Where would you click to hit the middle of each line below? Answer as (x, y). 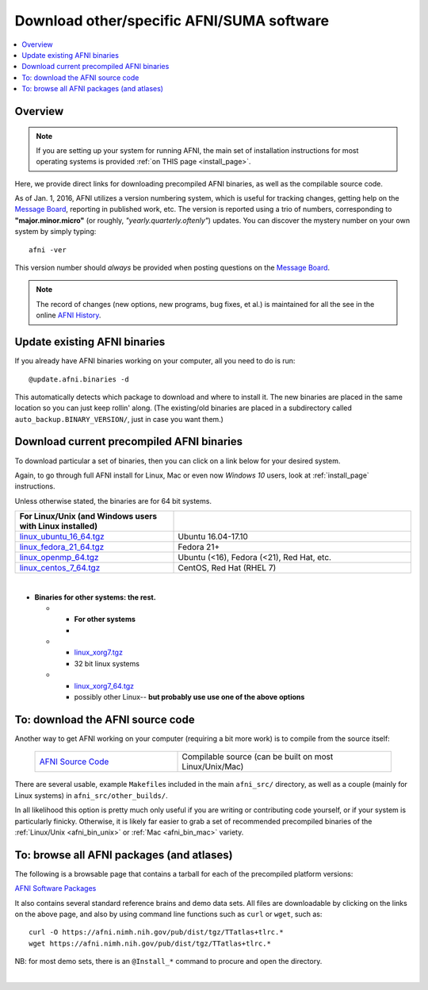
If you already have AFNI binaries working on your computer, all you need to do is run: (155, 361)
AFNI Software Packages (55, 888)
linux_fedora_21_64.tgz (62, 547)
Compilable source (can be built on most (258, 757)
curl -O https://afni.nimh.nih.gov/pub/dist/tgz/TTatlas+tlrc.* (157, 932)
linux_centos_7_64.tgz (60, 568)
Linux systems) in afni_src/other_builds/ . (91, 795)
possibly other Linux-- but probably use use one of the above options (189, 697)
